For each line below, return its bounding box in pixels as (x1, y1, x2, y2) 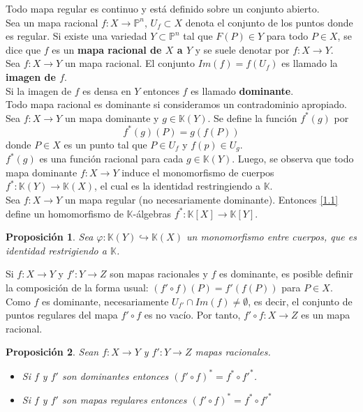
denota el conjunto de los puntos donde (185, 15, 353, 29)
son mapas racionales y (110, 266, 208, 281)
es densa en (82, 83, 131, 98)
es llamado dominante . (191, 83, 294, 98)
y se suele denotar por (195, 42, 290, 56)
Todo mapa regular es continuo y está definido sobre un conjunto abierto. (6, 1, 320, 15)
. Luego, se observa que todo (232, 151, 354, 166)
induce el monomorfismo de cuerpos (121, 165, 274, 179)
